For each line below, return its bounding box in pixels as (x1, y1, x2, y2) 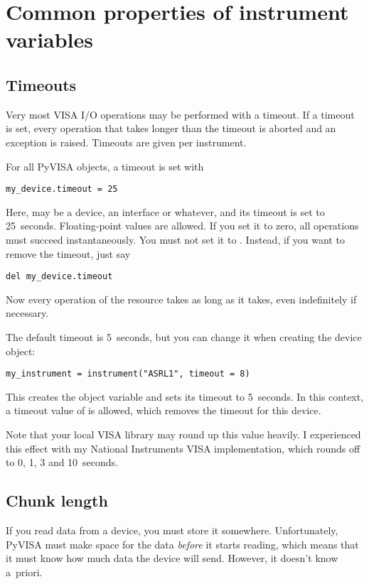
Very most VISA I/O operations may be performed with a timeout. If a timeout (6, 107, 355, 121)
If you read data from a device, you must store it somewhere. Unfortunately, (6, 523, 338, 538)
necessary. (6, 305, 49, 320)
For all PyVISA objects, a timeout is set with (6, 158, 204, 173)
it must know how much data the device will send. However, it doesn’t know (6, 551, 338, 566)
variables (6, 25, 94, 54)
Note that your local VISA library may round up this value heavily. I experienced (6, 427, 361, 442)
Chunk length (6, 490, 108, 512)
